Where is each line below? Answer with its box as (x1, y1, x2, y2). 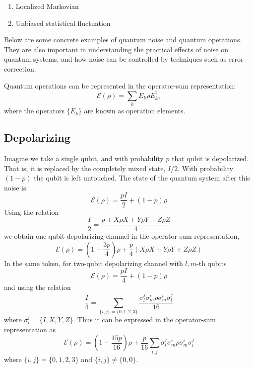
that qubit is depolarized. (172, 153, 249, 164)
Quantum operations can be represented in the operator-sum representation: (4, 80, 236, 91)
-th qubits (196, 258, 227, 268)
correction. (4, 63, 36, 74)
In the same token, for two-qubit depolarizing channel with (4, 258, 183, 268)
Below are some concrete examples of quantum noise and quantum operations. (4, 34, 242, 45)
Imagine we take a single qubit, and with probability (4, 153, 164, 164)
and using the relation (4, 282, 71, 292)
